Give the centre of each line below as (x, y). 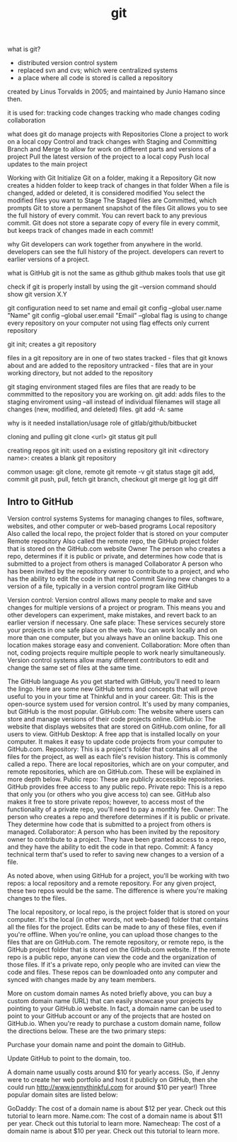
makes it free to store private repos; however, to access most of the (106, 802)
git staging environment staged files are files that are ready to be (102, 387)
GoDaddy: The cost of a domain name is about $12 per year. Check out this (117, 1108)
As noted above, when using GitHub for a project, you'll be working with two (118, 875)
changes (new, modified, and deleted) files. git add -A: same (96, 409)
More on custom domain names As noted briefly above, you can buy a (110, 993)
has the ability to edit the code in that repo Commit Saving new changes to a (118, 579)
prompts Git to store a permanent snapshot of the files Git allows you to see (117, 208)
